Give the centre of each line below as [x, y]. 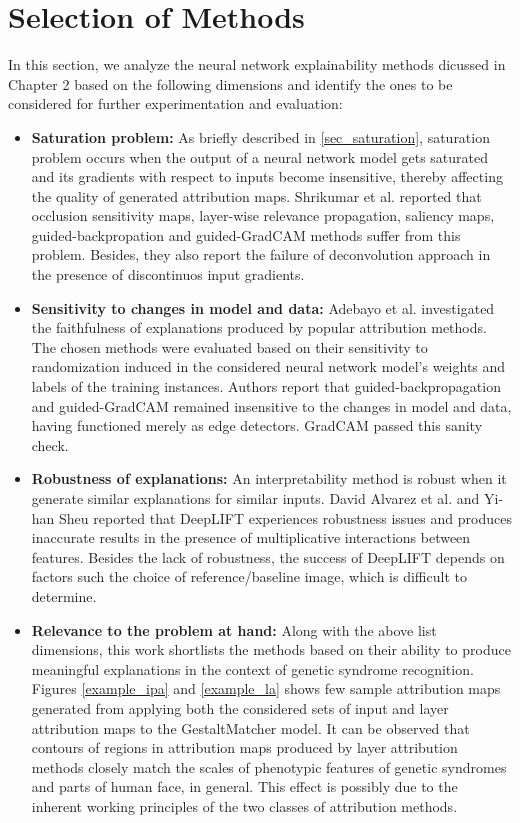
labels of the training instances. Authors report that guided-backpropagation [266, 386]
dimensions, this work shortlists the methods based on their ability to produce [271, 649]
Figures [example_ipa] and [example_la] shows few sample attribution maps [266, 688]
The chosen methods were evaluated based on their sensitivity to [229, 346]
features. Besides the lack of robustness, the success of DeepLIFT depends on [268, 556]
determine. [64, 595]
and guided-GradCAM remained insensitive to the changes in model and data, [271, 405]
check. [50, 444]
